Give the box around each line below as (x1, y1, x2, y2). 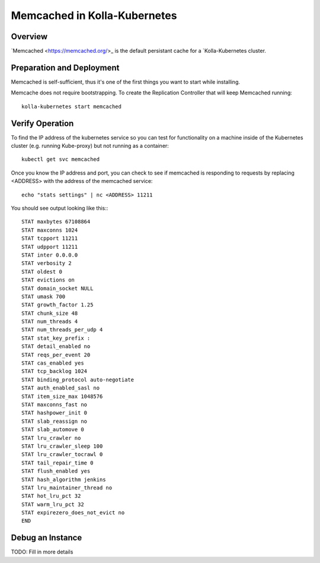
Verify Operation (11, 118, 74, 128)
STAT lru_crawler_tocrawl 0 (21, 451, 103, 458)
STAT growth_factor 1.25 (21, 302, 94, 308)
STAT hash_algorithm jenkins (21, 476, 106, 483)
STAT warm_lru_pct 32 (21, 501, 84, 508)
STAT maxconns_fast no (21, 401, 88, 408)
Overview (11, 31, 48, 42)
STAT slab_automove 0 (21, 426, 84, 433)
